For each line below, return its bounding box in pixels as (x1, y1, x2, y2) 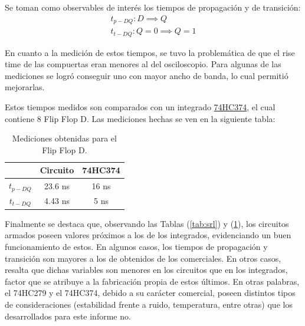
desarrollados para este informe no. (5, 309, 131, 322)
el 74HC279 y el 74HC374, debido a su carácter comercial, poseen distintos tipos (5, 287, 296, 299)
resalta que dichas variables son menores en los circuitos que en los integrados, (5, 264, 288, 276)
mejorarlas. (5, 81, 45, 93)
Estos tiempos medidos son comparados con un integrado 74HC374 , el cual (5, 100, 276, 113)
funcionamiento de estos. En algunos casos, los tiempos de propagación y (5, 241, 268, 252)
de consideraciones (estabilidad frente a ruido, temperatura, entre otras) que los (5, 298, 293, 310)
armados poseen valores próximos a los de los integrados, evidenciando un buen (5, 229, 291, 241)
